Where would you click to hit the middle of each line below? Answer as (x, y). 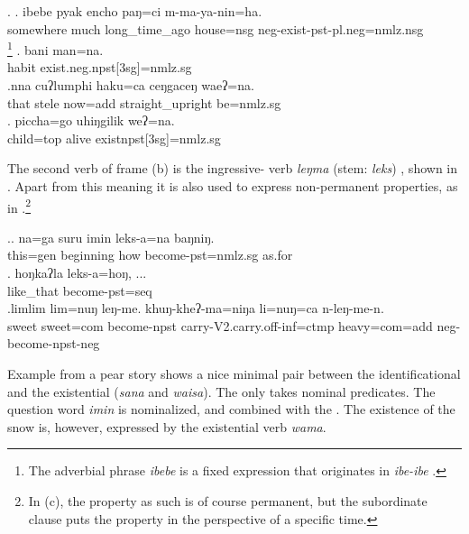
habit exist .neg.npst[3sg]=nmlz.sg (100, 67)
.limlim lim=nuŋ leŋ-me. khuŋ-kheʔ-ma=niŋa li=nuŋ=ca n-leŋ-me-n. (196, 308)
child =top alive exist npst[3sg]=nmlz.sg (114, 138)
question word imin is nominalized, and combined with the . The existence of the (231, 409)
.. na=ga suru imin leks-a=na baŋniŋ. (111, 237)
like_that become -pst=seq (80, 290)
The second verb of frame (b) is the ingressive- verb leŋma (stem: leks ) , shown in (233, 168)
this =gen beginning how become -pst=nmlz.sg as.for (150, 255)
